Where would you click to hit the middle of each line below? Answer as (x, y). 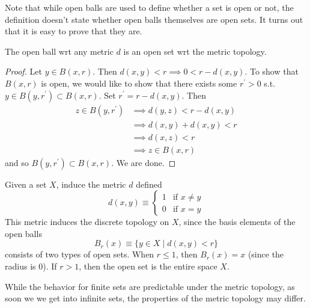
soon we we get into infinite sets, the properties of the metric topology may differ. (155, 298)
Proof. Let (23, 71)
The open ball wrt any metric (59, 51)
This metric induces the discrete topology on (87, 222)
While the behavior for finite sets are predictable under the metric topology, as (150, 286)
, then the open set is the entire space (148, 266)
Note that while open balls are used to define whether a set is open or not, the (149, 7)
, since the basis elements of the (237, 222)
